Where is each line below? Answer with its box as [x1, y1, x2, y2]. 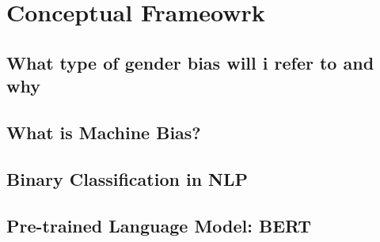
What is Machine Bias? [6, 119, 201, 144]
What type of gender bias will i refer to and [6, 50, 374, 74]
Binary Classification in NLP [6, 166, 249, 191]
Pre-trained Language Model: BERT [6, 213, 311, 237]
